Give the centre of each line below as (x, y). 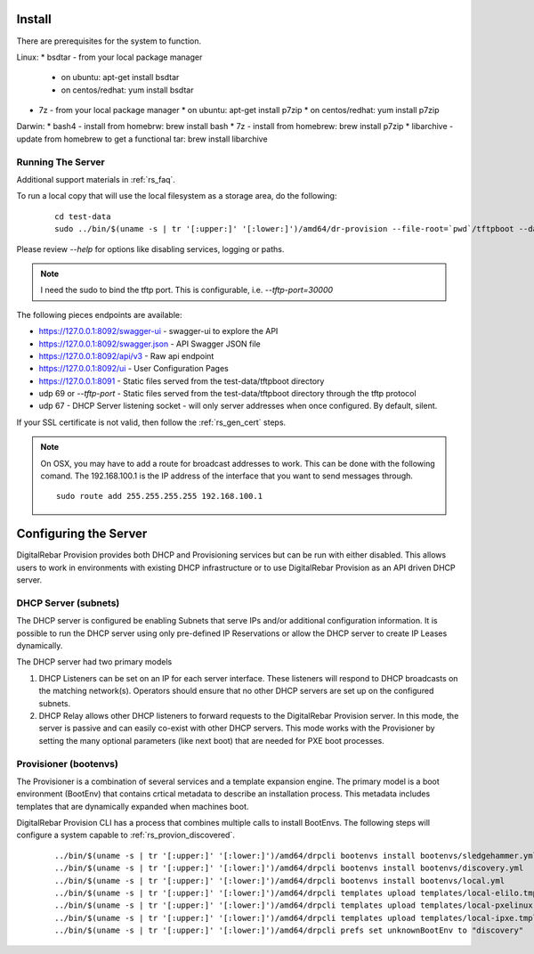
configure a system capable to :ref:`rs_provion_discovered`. (125, 835)
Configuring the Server (82, 534)
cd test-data (83, 216)
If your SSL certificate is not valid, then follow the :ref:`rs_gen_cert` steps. (151, 422)
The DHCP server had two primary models (94, 662)
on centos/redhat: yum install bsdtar (127, 90)
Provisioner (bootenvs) (68, 763)
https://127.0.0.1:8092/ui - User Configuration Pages (133, 369)
